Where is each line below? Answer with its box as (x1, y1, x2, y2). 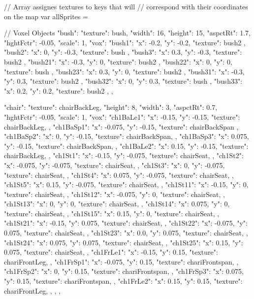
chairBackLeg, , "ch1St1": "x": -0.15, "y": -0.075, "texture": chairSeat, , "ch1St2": (4, 150, 244, 161)
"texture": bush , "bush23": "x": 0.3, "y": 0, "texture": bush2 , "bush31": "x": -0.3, (4, 66, 245, 76)
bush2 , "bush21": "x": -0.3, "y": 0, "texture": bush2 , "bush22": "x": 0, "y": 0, (4, 56, 232, 66)
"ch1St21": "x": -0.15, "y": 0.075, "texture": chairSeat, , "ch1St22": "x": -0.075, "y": (4, 218, 248, 228)
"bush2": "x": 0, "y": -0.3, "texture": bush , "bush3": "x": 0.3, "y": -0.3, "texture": (4, 47, 242, 57)
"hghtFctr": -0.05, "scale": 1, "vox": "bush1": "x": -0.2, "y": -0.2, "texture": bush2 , (4, 37, 246, 47)
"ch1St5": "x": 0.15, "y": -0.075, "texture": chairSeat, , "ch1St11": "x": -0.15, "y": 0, (4, 179, 249, 190)
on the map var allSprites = (4, 11, 88, 21)
